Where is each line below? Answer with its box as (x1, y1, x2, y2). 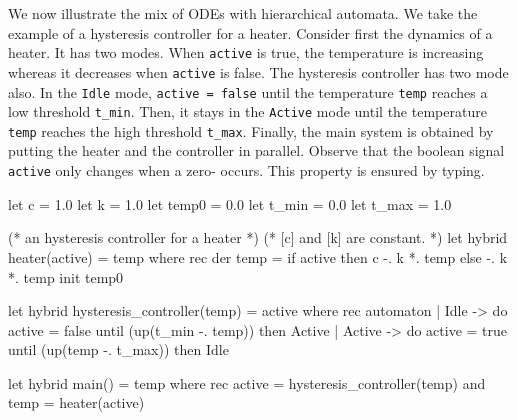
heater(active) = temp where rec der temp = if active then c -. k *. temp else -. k (8, 246, 508, 267)
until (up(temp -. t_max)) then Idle (8, 339, 229, 360)
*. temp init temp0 (8, 266, 124, 287)
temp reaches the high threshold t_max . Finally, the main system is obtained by (8, 120, 494, 141)
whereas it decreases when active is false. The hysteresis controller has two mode (8, 61, 509, 82)
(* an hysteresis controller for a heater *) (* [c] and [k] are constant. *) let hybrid (8, 227, 508, 248)
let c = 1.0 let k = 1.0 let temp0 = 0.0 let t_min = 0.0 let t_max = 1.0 (8, 193, 452, 214)
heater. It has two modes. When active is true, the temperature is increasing (8, 42, 484, 63)
